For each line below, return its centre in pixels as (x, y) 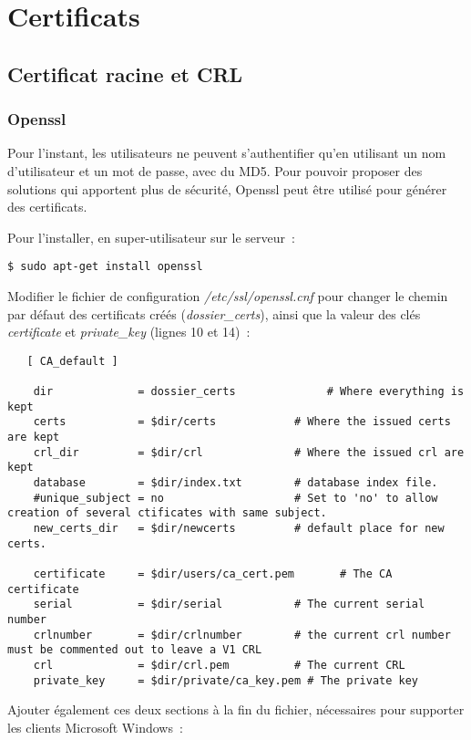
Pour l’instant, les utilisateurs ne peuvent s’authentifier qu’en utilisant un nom (227, 153)
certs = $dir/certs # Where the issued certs (242, 422)
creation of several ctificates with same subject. (167, 513)
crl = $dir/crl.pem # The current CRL (219, 665)
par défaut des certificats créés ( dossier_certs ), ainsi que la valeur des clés (214, 313)
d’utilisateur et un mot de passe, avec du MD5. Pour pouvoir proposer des (215, 170)
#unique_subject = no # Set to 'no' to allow (235, 498)
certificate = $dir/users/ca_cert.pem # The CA (213, 573)
